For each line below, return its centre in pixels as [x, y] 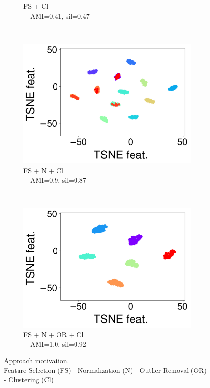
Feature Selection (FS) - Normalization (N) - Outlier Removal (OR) [105, 370]
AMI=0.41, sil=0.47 [60, 15]
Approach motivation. [37, 360]
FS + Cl [36, 6]
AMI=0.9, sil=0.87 [58, 180]
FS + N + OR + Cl [54, 334]
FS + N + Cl [43, 170]
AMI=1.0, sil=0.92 [58, 344]
